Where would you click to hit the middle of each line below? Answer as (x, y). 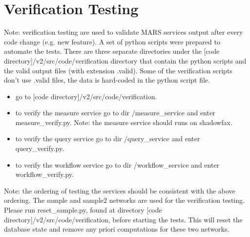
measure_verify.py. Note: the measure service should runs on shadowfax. (124, 122)
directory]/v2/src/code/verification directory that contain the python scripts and (125, 60)
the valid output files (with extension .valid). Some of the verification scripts (118, 70)
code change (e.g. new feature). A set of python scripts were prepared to (112, 41)
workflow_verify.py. (44, 174)
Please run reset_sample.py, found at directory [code (83, 210)
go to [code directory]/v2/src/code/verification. (86, 96)
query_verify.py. (40, 148)
